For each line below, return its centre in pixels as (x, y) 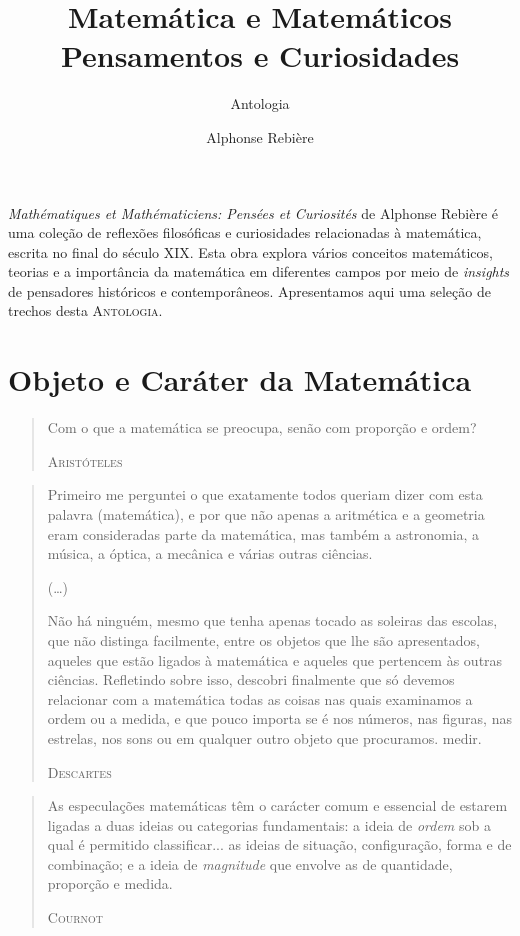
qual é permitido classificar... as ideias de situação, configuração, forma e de (279, 844)
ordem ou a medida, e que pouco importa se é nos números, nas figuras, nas (279, 718)
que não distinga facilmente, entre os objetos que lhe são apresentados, (263, 639)
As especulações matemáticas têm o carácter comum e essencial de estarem (277, 805)
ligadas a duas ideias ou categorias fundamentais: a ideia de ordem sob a (269, 824)
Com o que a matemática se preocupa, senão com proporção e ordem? (262, 427)
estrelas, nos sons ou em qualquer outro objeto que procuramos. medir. (264, 737)
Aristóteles (85, 460)
